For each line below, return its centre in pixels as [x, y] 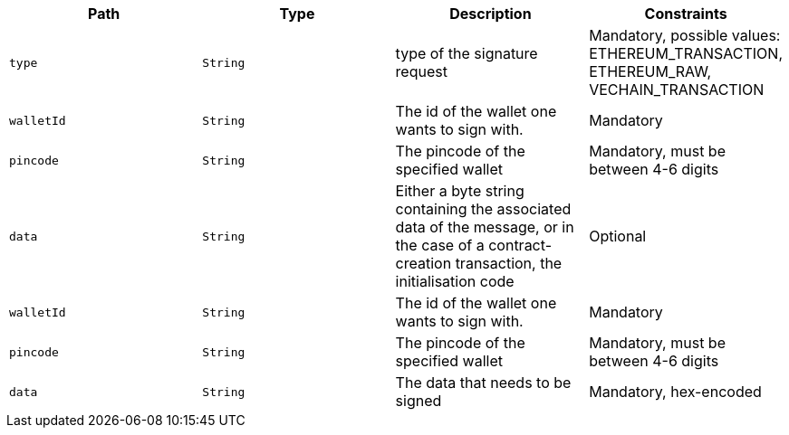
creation [423, 263]
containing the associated [483, 209]
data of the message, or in [485, 227]
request [421, 71]
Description [491, 14]
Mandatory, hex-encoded [675, 392]
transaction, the [509, 263]
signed [419, 401]
